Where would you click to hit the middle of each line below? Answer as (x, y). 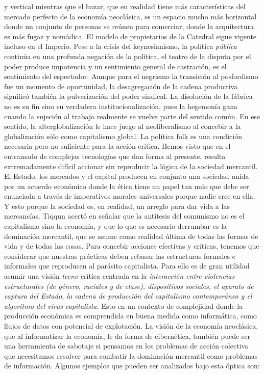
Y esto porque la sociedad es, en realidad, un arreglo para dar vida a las (117, 206)
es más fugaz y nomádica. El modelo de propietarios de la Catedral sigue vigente (130, 36)
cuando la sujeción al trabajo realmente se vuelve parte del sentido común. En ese (132, 116)
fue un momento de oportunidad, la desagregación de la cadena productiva (121, 86)
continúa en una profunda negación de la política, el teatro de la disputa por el (128, 56)
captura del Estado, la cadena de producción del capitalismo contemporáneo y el (128, 296)
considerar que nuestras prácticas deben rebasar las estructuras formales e (120, 256)
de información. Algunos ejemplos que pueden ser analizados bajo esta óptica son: (132, 366)
